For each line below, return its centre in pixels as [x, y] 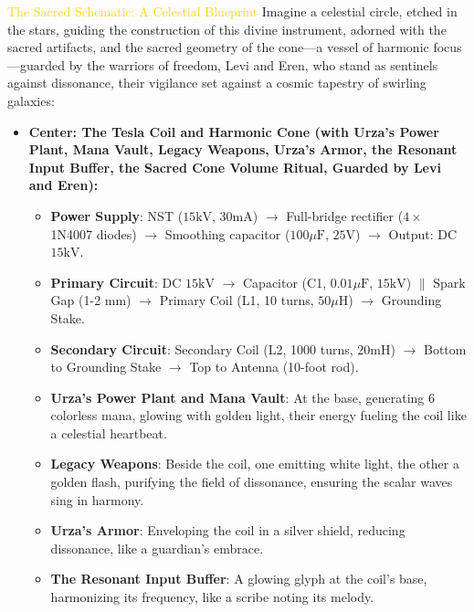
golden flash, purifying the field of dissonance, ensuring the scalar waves [252, 482]
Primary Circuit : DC [116, 282]
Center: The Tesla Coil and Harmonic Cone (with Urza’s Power [234, 131]
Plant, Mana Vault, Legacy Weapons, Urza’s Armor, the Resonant [243, 149]
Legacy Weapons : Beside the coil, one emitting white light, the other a [255, 464]
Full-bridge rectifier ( [345, 215]
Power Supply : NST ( [117, 215]
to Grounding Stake [106, 367]
